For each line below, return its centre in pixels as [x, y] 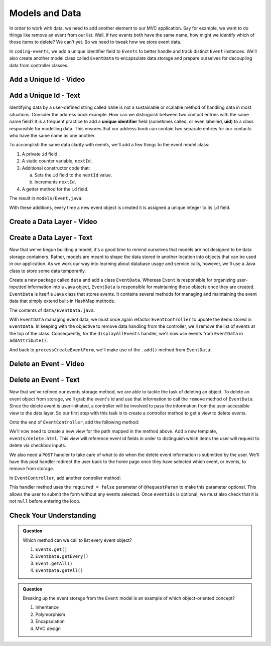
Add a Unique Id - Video [47, 79]
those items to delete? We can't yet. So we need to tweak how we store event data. [95, 42]
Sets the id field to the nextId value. [73, 175]
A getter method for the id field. [55, 189]
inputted [18, 287]
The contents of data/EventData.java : [52, 310]
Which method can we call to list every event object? [78, 540]
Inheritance [47, 607]
